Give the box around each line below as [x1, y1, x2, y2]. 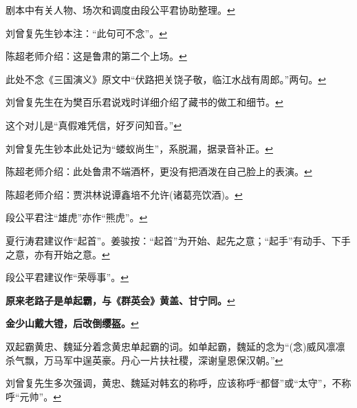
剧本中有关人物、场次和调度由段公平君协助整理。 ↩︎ [6, 3, 235, 16]
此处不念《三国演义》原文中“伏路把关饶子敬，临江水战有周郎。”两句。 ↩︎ [6, 71, 326, 86]
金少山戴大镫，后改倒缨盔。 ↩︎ [6, 316, 139, 330]
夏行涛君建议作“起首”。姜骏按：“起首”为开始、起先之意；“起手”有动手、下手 [6, 233, 351, 247]
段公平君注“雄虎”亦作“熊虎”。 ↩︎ [6, 210, 148, 225]
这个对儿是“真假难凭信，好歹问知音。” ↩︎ [6, 117, 182, 132]
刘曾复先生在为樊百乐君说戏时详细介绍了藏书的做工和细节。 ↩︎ [6, 95, 283, 109]
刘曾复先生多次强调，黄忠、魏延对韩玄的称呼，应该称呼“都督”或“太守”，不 [6, 376, 342, 390]
